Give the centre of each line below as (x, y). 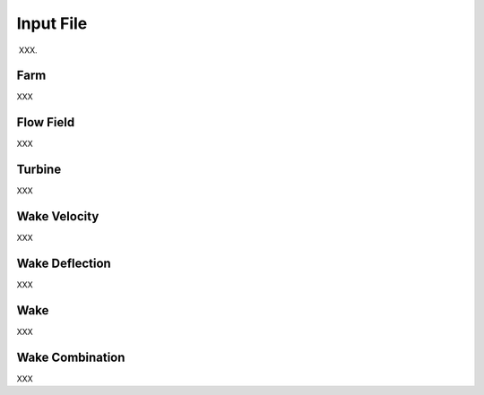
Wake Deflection (64, 263)
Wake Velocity (58, 216)
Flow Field (46, 122)
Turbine (39, 170)
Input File (52, 23)
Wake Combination (71, 357)
